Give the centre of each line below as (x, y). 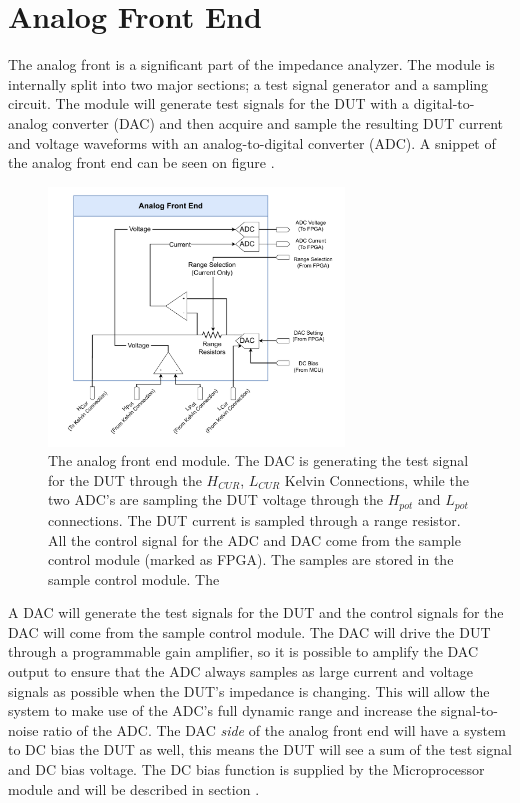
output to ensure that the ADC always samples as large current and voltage (241, 671)
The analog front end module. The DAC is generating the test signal (258, 460)
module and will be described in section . (134, 788)
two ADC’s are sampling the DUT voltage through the (216, 499)
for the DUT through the (125, 479)
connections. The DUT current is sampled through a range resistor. (254, 519)
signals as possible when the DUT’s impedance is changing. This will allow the (249, 690)
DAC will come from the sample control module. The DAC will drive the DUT (249, 631)
